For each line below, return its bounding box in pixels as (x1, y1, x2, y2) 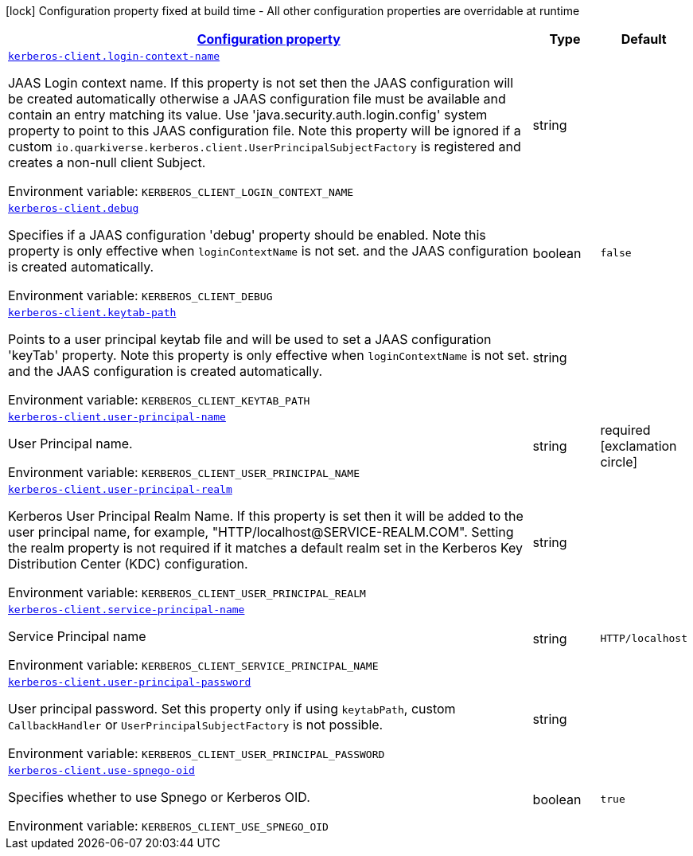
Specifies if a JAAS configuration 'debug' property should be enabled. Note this (8, 227, 486, 243)
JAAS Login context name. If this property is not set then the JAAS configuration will (8, 75, 514, 91)
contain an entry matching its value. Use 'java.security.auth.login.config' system (8, 107, 488, 123)
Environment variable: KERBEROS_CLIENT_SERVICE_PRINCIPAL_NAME (8, 657, 379, 673)
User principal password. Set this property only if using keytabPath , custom (8, 701, 456, 717)
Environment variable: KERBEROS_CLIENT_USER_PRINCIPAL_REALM (8, 584, 366, 600)
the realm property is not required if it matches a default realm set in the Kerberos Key (8, 540, 524, 556)
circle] (600, 453, 638, 470)
